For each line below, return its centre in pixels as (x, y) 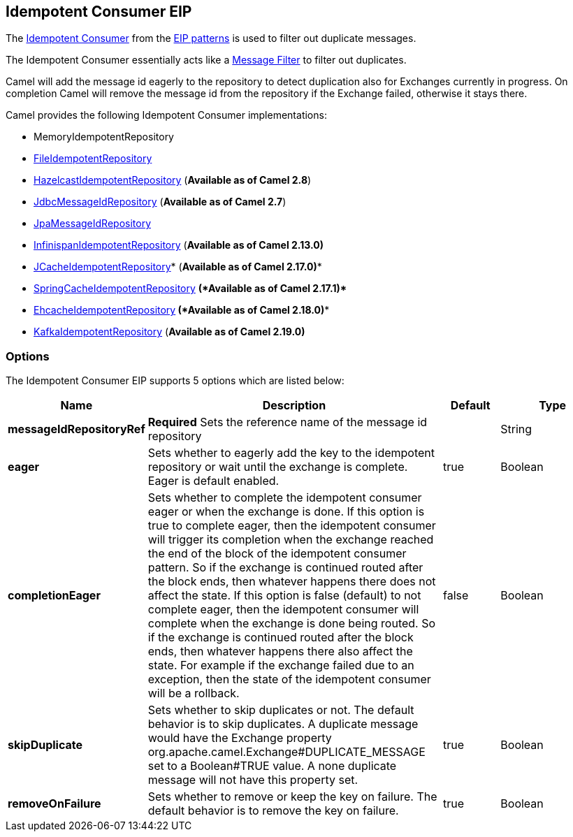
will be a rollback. (194, 693)
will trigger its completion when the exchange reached (291, 540)
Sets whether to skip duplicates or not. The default (281, 710)
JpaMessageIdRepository (92, 224)
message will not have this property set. (253, 780)
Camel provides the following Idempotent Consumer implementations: (166, 115)
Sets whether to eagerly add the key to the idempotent (291, 453)
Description (294, 406)
